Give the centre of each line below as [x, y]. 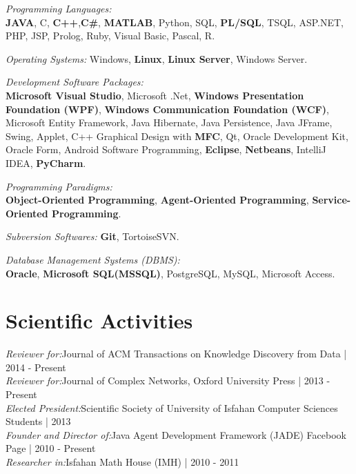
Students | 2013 [38, 421]
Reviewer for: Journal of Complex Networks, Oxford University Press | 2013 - [168, 381]
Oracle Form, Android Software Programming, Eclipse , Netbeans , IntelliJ [166, 149]
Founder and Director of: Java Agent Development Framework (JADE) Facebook [176, 434]
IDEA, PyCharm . [46, 162]
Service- [332, 200]
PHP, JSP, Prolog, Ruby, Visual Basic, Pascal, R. [110, 36]
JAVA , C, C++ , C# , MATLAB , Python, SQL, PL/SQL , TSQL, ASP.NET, [175, 22]
